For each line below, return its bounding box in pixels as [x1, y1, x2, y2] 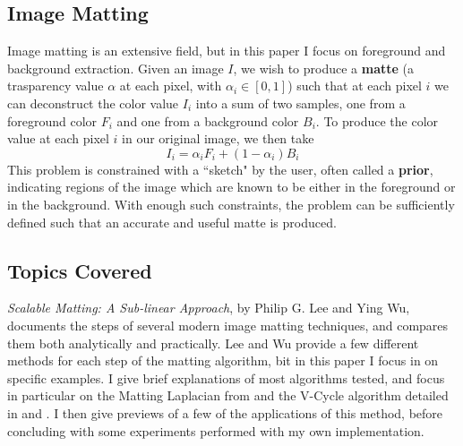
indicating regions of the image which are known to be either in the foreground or [7, 177, 456, 196]
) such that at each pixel [287, 76, 422, 95]
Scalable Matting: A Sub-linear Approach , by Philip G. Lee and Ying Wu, [7, 298, 410, 317]
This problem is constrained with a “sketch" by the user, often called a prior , [7, 159, 433, 178]
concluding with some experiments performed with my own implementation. [7, 421, 424, 440]
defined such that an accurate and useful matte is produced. [7, 212, 337, 231]
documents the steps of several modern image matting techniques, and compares [7, 315, 449, 334]
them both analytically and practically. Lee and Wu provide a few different [7, 333, 419, 352]
